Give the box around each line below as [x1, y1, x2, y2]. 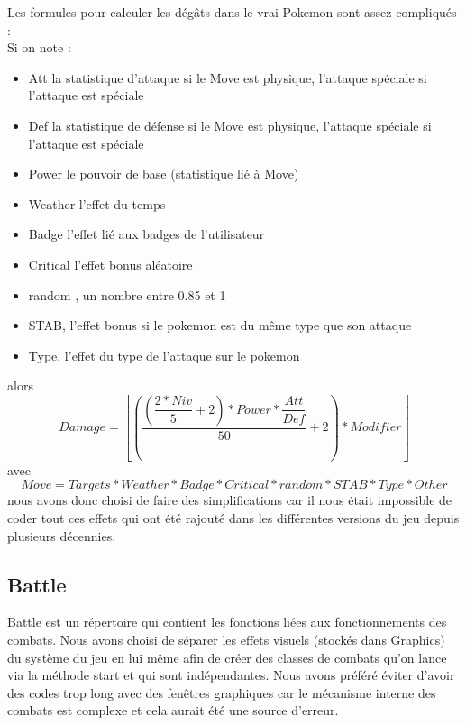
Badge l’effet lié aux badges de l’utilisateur [28, 225, 265, 243]
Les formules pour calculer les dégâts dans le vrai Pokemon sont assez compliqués [7, 3, 457, 21]
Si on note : [7, 38, 71, 57]
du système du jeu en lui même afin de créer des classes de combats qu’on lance [7, 647, 447, 666]
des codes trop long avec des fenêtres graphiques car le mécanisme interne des [7, 683, 436, 702]
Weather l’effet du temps [28, 194, 166, 213]
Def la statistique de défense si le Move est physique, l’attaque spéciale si [28, 115, 432, 134]
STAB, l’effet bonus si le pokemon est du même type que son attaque [28, 316, 412, 335]
